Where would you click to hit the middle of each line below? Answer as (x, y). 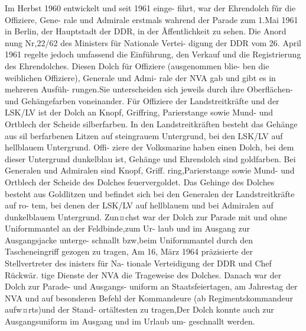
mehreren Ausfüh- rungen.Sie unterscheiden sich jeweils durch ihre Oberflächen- (149, 89)
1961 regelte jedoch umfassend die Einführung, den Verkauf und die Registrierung (153, 54)
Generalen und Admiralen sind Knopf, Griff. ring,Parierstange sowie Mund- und (150, 170)
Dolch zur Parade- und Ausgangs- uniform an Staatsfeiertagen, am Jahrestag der (151, 286)
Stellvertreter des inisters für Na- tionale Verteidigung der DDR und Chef (138, 263)
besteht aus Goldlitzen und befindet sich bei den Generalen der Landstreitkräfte (150, 193)
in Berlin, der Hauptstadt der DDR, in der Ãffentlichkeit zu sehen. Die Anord (146, 31)
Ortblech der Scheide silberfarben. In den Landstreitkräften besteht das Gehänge (151, 123)
